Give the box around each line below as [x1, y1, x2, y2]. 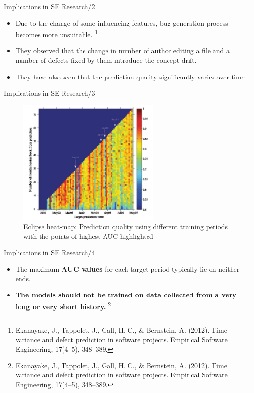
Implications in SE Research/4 [4, 247, 95, 257]
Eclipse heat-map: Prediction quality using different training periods [23, 221, 228, 232]
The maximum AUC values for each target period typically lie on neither [15, 264, 240, 274]
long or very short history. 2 [15, 299, 111, 311]
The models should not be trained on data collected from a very [15, 290, 237, 300]
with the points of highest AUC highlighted [23, 231, 153, 241]
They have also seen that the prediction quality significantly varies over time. [15, 71, 247, 81]
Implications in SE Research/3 [4, 88, 95, 98]
